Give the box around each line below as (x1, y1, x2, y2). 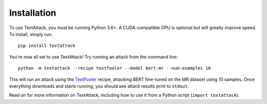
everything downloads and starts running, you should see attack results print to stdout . (9, 83, 189, 89)
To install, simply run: (9, 31, 53, 37)
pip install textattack (18, 43, 76, 49)
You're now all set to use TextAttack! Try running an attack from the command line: (9, 54, 178, 60)
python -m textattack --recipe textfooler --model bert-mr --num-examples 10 (18, 66, 211, 71)
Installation (9, 7, 56, 18)
